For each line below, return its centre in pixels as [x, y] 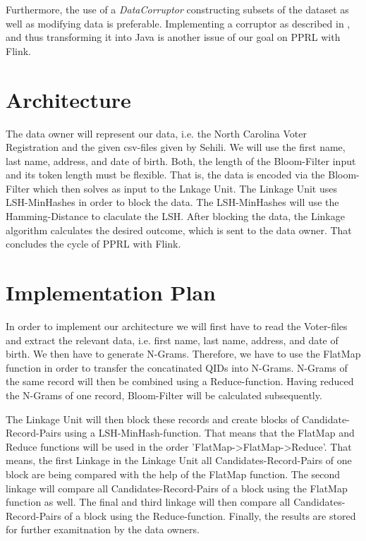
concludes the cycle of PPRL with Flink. [93, 244]
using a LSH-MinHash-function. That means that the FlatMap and [209, 433]
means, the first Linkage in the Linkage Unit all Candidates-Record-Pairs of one [179, 460]
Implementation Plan [111, 292]
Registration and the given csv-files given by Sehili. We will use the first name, [176, 147]
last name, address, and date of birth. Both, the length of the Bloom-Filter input [181, 160]
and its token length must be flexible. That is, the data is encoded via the [165, 175]
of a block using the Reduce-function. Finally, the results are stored [210, 515]
